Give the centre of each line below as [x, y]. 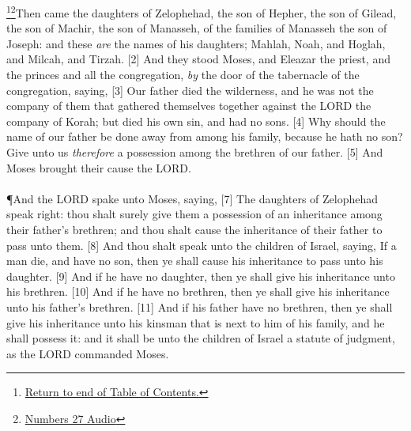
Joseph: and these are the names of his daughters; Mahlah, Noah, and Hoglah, [196, 43]
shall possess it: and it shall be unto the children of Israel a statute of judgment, [201, 338]
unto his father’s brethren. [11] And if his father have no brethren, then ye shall [200, 306]
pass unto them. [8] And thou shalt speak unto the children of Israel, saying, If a [202, 245]
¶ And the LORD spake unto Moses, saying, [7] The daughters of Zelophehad [192, 198]
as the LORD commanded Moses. [88, 353]
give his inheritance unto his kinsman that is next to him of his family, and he [196, 322]
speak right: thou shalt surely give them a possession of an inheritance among [194, 214]
